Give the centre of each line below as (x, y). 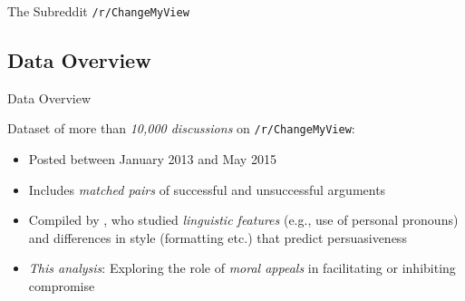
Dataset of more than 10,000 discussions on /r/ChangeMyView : (181, 128)
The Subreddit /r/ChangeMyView (98, 11)
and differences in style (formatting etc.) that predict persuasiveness (218, 237)
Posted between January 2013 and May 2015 (152, 159)
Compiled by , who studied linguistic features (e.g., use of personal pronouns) (243, 220)
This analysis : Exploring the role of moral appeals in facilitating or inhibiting (242, 268)
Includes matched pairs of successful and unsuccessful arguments (207, 189)
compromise (62, 286)
